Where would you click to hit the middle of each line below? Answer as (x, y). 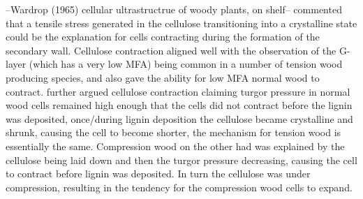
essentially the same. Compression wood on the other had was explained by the (175, 146)
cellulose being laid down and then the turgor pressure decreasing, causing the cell (181, 160)
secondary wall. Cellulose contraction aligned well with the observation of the (171, 50)
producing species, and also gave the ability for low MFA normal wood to (163, 77)
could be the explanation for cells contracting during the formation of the (163, 37)
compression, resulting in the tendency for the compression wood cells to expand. (179, 187)
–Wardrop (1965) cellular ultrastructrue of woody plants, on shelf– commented (174, 9)
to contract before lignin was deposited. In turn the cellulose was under (158, 174)
